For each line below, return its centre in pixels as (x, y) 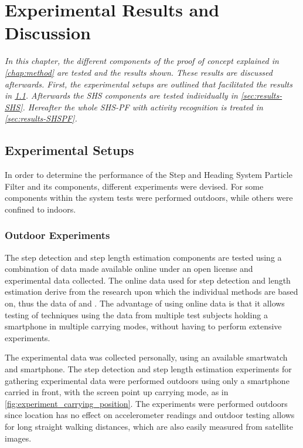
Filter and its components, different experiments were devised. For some (134, 186)
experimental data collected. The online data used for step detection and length (148, 280)
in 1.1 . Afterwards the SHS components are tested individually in (121, 95)
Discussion (48, 33)
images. (18, 438)
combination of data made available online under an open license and (129, 269)
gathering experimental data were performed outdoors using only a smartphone (147, 380)
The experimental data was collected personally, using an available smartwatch (146, 357)
